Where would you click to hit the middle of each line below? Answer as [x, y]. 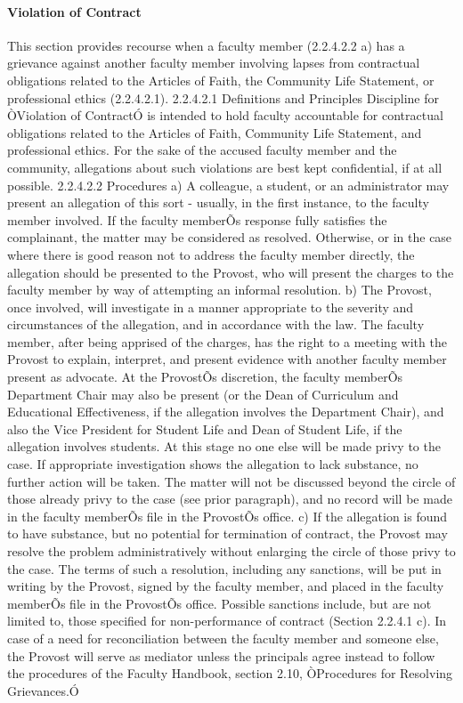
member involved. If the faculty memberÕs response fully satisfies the [197, 219]
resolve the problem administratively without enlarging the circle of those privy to [231, 551]
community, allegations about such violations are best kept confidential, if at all [225, 167]
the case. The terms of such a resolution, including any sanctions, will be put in [224, 568]
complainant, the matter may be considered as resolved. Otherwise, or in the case [230, 237]
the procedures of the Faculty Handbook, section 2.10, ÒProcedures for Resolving [230, 673]
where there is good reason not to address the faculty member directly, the [211, 254]
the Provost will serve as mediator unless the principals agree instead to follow [221, 655]
